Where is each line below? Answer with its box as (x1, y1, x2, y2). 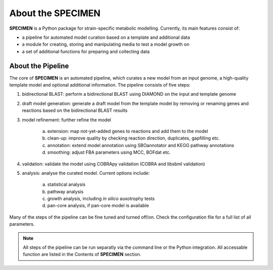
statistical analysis (47, 181, 86, 187)
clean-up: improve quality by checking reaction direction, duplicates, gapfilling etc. (47, 135, 220, 141)
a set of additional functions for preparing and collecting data (22, 48, 150, 54)
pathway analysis (47, 188, 83, 194)
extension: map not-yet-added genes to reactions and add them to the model (47, 128, 208, 134)
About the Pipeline (9, 61, 69, 70)
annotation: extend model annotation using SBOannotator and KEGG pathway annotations (47, 142, 235, 148)
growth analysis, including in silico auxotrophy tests (47, 195, 155, 201)
